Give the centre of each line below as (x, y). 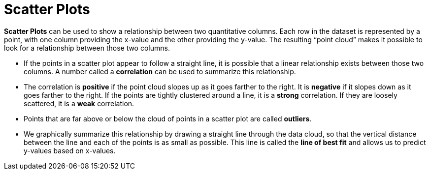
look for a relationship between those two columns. (87, 48)
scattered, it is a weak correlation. (79, 103)
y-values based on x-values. (70, 150)
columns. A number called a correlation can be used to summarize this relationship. (160, 71)
